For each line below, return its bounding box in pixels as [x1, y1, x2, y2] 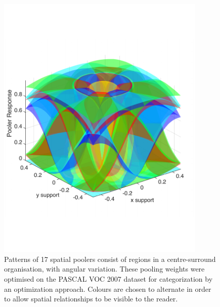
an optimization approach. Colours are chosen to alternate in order [4, 283, 211, 294]
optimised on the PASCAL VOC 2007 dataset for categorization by [4, 274, 213, 284]
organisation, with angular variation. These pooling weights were [4, 263, 205, 274]
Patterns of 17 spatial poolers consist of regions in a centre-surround [4, 253, 216, 264]
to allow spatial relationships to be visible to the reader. [4, 293, 178, 304]
